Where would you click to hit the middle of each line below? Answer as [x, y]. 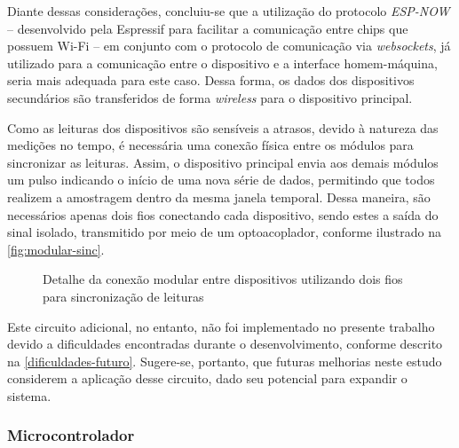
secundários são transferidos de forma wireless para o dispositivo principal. [210, 97]
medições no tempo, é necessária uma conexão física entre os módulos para [210, 145]
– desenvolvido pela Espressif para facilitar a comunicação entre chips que [208, 28]
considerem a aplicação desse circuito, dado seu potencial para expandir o [207, 378]
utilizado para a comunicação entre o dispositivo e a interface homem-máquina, [222, 63]
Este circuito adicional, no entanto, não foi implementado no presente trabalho [221, 326]
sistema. [29, 395]
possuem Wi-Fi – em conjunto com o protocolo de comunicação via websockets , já [229, 46]
